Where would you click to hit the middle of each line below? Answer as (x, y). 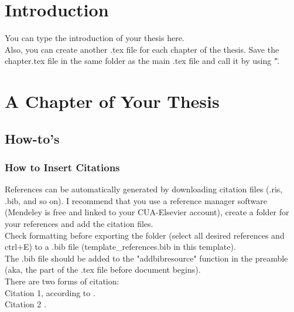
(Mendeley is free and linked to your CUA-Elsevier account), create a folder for (147, 212)
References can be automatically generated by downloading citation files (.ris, (144, 189)
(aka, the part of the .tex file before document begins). (103, 269)
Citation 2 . (25, 304)
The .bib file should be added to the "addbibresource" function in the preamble (146, 258)
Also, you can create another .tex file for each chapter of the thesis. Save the (142, 49)
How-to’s (32, 138)
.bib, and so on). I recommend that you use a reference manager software (136, 200)
